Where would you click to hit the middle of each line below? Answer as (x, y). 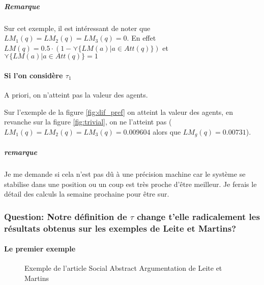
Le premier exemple (40, 249)
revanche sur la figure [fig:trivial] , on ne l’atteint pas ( (88, 122)
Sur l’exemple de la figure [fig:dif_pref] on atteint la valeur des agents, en (119, 112)
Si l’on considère (34, 75)
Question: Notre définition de (66, 216)
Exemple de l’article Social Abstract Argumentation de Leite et (123, 268)
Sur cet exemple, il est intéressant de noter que (77, 28)
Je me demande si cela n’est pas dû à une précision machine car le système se (125, 173)
